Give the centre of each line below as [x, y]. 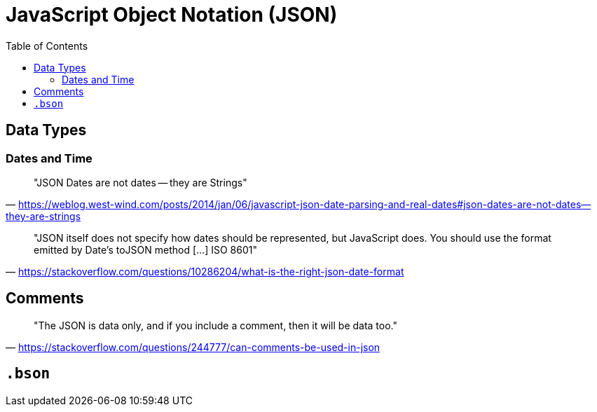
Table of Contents [47, 46]
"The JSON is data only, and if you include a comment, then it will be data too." [216, 325]
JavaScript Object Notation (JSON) [172, 15]
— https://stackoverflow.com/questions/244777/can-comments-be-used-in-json [193, 347]
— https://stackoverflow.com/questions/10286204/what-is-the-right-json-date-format [205, 271]
